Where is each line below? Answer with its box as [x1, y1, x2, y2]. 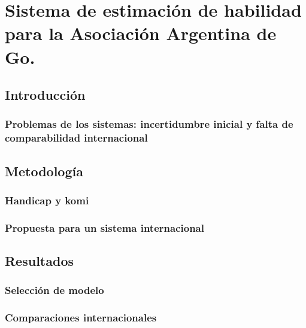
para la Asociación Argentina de [5, 21, 277, 45]
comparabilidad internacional [5, 130, 148, 145]
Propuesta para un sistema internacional [5, 220, 204, 235]
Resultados [5, 252, 74, 270]
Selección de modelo [5, 283, 104, 298]
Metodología [5, 161, 83, 180]
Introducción [5, 85, 86, 104]
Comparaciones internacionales [5, 310, 157, 325]
